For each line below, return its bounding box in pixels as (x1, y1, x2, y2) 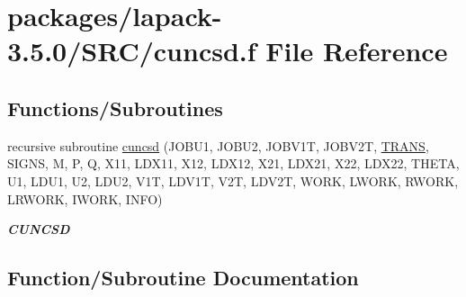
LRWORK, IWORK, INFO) (7, 189, 163, 208)
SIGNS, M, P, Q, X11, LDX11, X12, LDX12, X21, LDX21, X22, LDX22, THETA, (7, 154, 460, 173)
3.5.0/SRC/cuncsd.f (7, 32, 256, 69)
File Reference (265, 32, 448, 69)
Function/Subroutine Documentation (7, 264, 359, 292)
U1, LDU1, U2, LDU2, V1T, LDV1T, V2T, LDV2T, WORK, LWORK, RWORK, (7, 171, 459, 190)
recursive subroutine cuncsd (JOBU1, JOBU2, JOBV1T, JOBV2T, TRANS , (7, 136, 429, 155)
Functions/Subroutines (7, 94, 223, 121)
